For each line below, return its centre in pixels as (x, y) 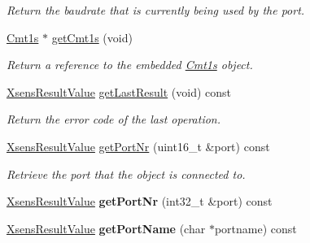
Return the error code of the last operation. (114, 119)
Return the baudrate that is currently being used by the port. (156, 10)
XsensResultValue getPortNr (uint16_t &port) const (138, 146)
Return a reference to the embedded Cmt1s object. (130, 65)
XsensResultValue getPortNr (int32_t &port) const (140, 201)
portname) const (255, 228)
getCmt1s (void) (92, 37)
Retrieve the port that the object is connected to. (126, 174)
